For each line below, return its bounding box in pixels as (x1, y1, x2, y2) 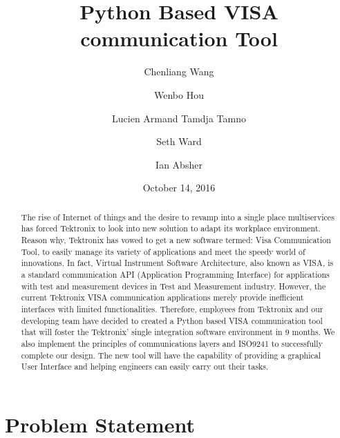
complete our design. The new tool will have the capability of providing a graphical (21, 349, 321, 361)
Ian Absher (155, 157, 202, 171)
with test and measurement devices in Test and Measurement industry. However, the (21, 280, 326, 292)
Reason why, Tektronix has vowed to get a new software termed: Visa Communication (21, 234, 331, 245)
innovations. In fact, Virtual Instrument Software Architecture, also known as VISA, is (21, 257, 334, 269)
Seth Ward (156, 134, 202, 149)
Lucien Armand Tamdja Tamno (112, 111, 246, 125)
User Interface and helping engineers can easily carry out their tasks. (21, 361, 269, 372)
